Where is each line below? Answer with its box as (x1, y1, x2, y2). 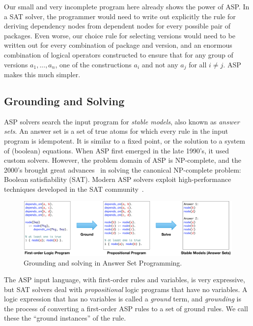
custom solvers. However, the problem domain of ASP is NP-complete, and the (4, 155, 241, 165)
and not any (141, 59, 178, 69)
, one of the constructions (55, 59, 132, 69)
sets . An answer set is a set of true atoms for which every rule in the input (4, 126, 228, 136)
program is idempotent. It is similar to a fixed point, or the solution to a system (4, 136, 245, 146)
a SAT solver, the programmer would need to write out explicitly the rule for (4, 11, 236, 21)
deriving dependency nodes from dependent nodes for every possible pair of (4, 21, 230, 31)
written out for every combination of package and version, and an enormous (4, 40, 232, 50)
